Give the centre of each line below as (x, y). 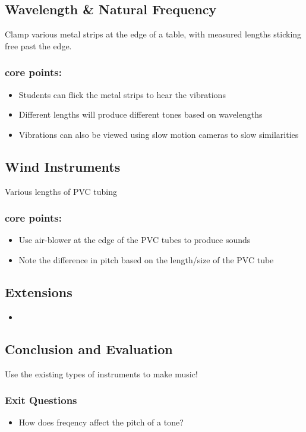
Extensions (39, 291)
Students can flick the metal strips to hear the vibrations (122, 94)
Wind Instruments (63, 166)
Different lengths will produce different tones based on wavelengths (141, 114)
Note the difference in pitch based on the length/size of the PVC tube (146, 260)
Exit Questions (41, 400)
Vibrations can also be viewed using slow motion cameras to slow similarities (159, 134)
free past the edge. (38, 45)
